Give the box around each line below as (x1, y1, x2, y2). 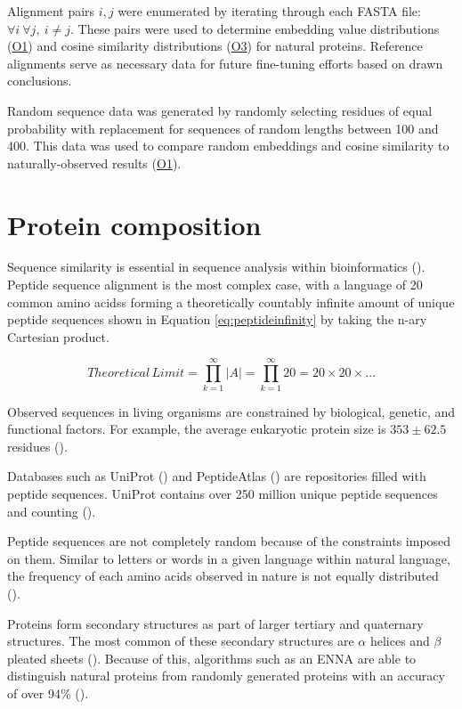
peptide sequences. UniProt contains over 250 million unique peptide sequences (7, 484, 438, 502)
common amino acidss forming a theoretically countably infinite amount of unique (7, 292, 455, 311)
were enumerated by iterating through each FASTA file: (118, 2, 421, 20)
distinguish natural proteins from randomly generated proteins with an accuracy (7, 666, 445, 685)
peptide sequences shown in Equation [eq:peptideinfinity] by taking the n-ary (7, 310, 427, 329)
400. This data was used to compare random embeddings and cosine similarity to (7, 136, 450, 155)
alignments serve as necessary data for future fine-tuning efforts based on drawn (7, 53, 443, 72)
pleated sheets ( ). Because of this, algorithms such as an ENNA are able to (7, 648, 417, 667)
